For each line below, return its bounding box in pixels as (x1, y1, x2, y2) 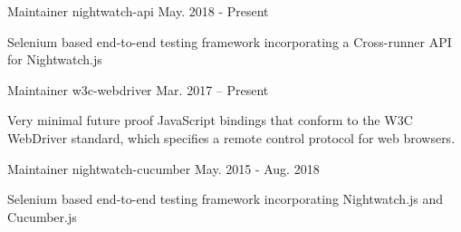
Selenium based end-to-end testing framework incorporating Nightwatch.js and (7, 189, 444, 208)
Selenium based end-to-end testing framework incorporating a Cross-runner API (7, 32, 452, 51)
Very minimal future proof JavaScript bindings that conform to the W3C (7, 111, 413, 130)
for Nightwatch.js (7, 50, 102, 69)
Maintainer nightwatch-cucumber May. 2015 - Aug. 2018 (7, 159, 320, 178)
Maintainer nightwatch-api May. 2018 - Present (7, 2, 269, 20)
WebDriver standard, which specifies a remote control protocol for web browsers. (7, 128, 456, 147)
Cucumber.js (7, 207, 77, 226)
